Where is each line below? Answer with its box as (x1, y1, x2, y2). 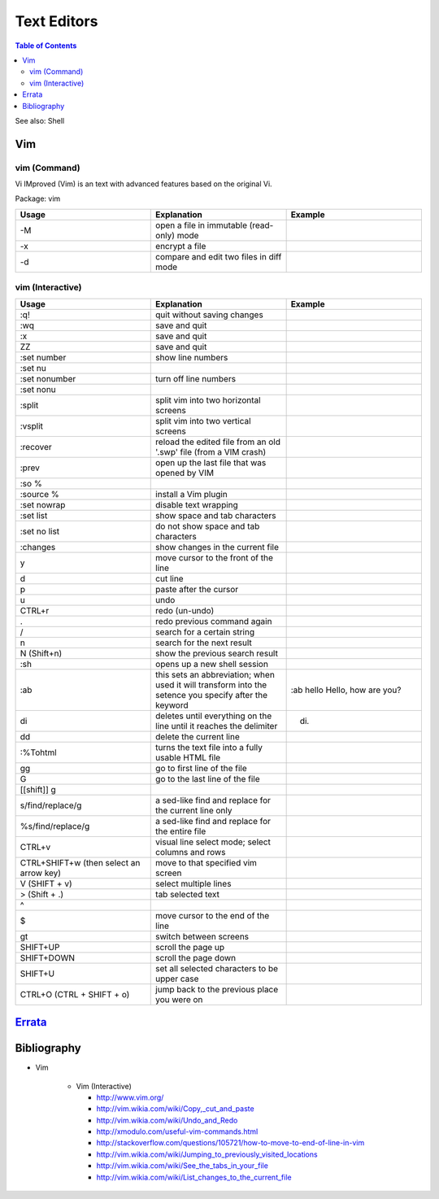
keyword (155, 700, 189, 711)
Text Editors (15, 12, 98, 30)
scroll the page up (155, 941, 225, 953)
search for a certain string (155, 626, 255, 638)
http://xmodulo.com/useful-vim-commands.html (96, 1127, 259, 1136)
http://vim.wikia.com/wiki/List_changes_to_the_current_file (96, 1172, 292, 1182)
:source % (20, 488, 60, 499)
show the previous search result (155, 647, 278, 659)
